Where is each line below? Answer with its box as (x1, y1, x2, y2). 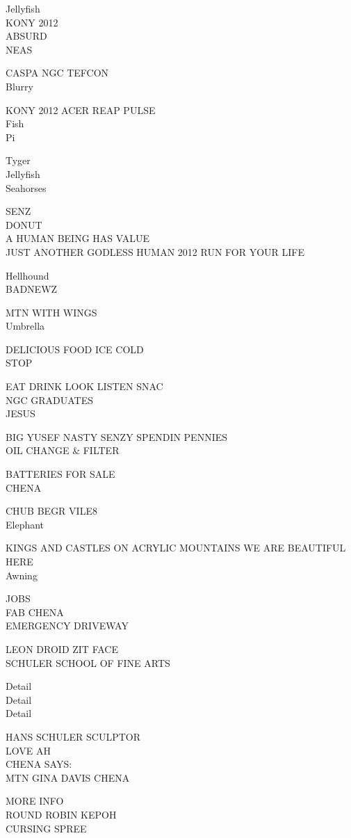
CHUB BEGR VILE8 (6, 503, 97, 518)
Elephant (6, 517, 44, 531)
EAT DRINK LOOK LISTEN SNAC (6, 379, 163, 394)
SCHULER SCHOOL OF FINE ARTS (6, 655, 170, 670)
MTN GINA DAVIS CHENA (6, 770, 130, 784)
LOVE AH (6, 743, 51, 757)
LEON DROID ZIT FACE (6, 641, 118, 656)
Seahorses (6, 180, 47, 195)
